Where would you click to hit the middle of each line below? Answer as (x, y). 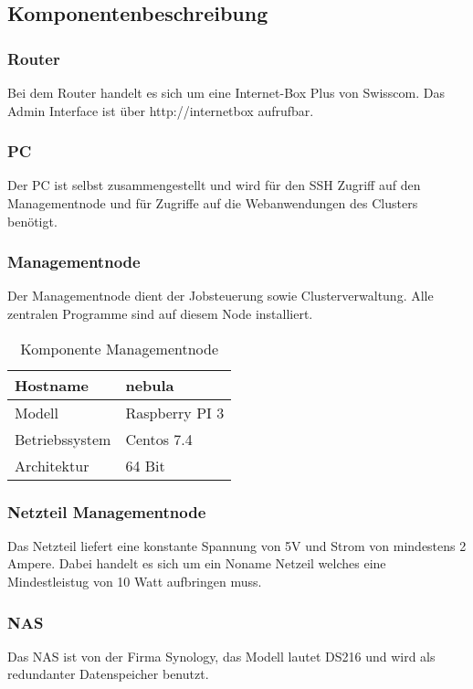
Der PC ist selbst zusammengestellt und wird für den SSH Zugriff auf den (214, 185)
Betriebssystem (63, 439)
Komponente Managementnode (120, 348)
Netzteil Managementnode (107, 511)
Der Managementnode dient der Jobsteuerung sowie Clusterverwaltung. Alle (221, 296)
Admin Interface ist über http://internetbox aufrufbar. (161, 110)
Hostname (52, 385)
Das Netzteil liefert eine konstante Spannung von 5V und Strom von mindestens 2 (237, 545)
